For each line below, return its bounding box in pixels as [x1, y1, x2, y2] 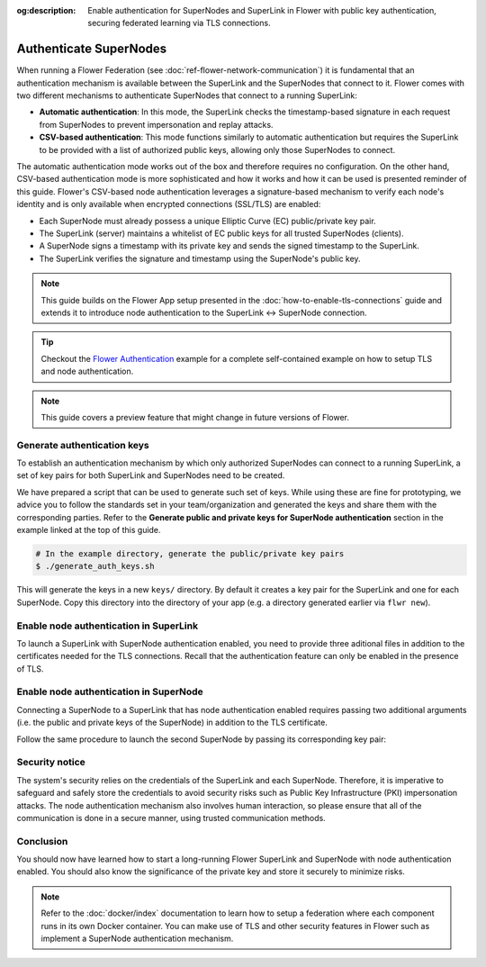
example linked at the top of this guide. [16, 524, 161, 535]
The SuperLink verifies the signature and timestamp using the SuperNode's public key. [39, 253, 361, 264]
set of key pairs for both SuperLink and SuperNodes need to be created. [16, 470, 285, 481]
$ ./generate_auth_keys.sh [35, 561, 155, 572]
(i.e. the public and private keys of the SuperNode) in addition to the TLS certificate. [16, 717, 328, 728]
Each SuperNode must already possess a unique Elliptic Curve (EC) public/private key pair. [39, 215, 377, 226]
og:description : [16, 5, 76, 15]
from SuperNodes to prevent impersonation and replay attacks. [39, 119, 274, 130]
